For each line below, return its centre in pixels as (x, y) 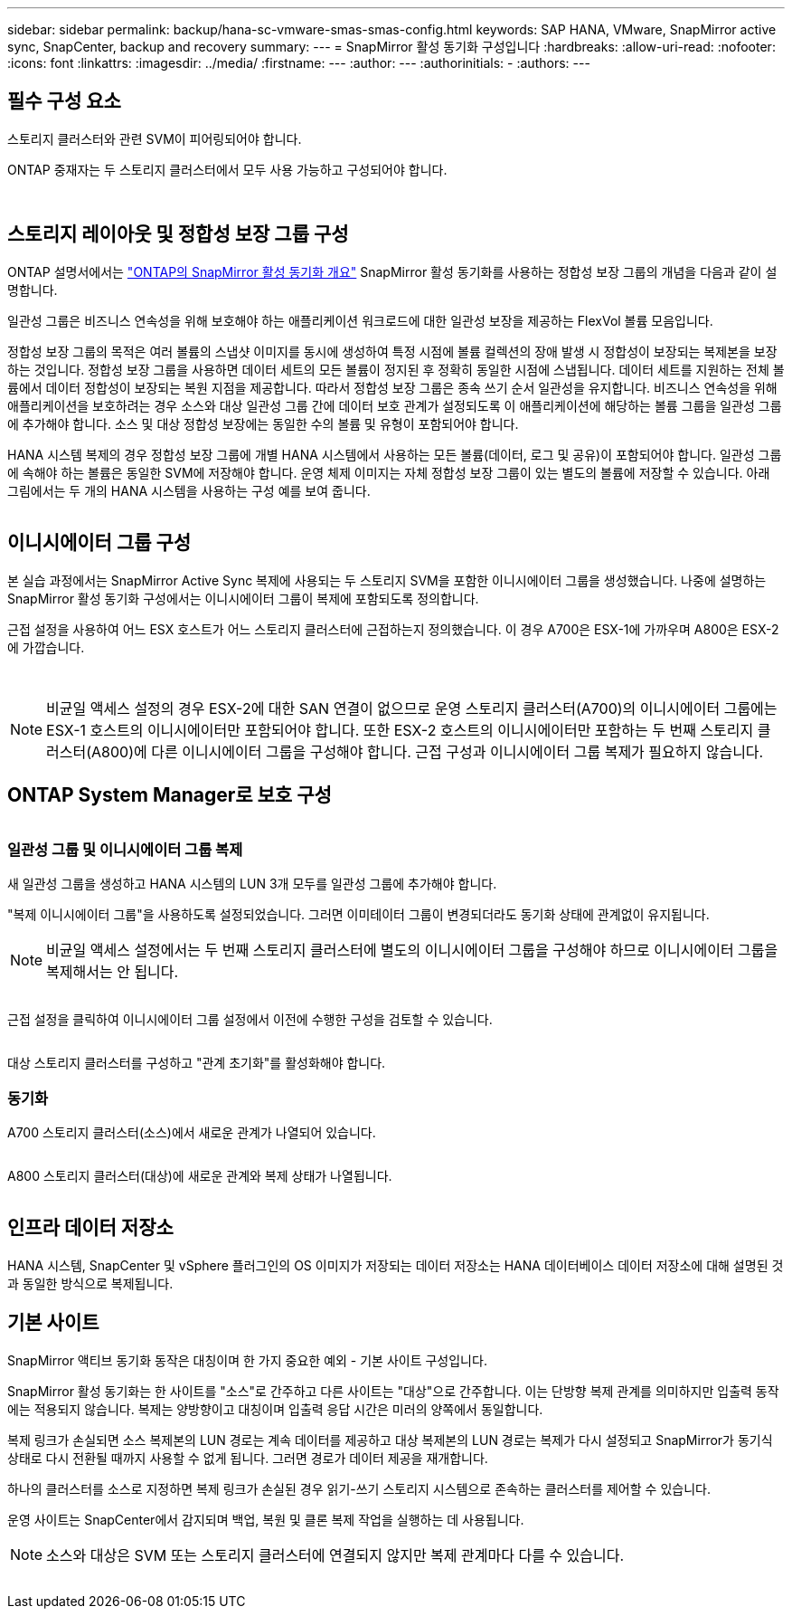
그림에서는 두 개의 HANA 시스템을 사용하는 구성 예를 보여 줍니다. (189, 490)
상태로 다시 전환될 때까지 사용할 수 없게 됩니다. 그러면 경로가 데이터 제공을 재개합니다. (248, 1458)
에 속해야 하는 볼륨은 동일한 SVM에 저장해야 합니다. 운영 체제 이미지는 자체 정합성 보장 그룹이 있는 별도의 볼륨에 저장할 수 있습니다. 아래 (389, 472)
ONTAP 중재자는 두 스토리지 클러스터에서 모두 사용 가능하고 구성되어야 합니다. (227, 169)
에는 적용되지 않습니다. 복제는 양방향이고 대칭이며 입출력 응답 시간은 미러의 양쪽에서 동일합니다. (275, 1409)
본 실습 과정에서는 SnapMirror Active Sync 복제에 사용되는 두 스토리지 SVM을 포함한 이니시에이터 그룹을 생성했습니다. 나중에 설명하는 (387, 580)
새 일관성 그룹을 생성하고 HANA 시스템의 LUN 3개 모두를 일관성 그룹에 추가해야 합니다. (252, 884)
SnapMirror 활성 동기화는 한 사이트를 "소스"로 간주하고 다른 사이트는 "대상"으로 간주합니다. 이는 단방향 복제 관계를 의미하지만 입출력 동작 (393, 1391)
